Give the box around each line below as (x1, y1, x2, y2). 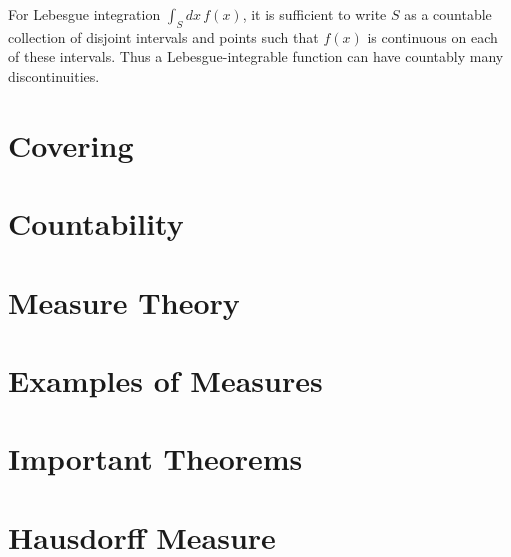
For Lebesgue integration (8, 4, 161, 24)
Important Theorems (8, 438, 303, 479)
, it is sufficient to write (242, 4, 387, 24)
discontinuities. (8, 65, 100, 86)
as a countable (404, 4, 492, 24)
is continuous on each (367, 26, 498, 47)
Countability (8, 203, 184, 244)
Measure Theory (8, 281, 240, 322)
